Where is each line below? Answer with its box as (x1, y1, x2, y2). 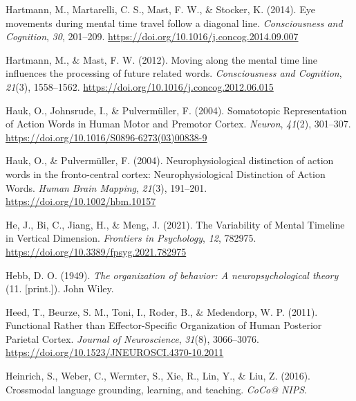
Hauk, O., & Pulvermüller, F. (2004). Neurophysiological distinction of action (6, 153, 334, 168)
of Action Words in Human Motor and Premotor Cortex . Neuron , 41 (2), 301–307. (6, 116, 351, 131)
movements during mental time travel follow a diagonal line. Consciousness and (6, 15, 343, 30)
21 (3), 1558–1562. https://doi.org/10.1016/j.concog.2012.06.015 (6, 79, 274, 93)
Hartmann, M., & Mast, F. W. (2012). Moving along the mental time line (6, 52, 318, 66)
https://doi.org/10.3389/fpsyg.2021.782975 (6, 244, 187, 258)
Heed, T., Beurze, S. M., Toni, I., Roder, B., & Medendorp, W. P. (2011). (6, 304, 318, 319)
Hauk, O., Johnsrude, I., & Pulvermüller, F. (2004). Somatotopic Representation (6, 103, 347, 117)
